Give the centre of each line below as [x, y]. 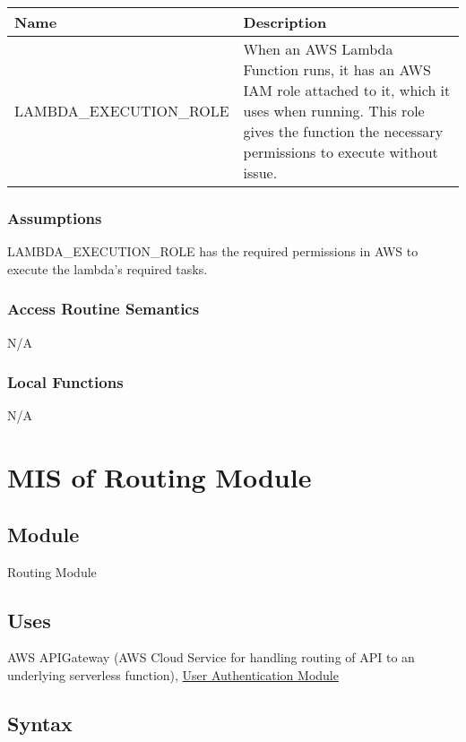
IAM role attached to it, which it [347, 90]
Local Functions [65, 382]
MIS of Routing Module [160, 477]
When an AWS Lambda [318, 49]
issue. [260, 173]
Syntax [40, 723]
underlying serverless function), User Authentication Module [173, 675]
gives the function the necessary [343, 131]
